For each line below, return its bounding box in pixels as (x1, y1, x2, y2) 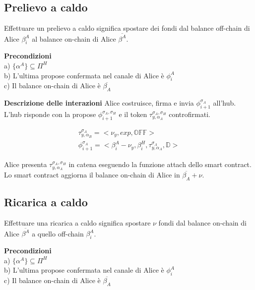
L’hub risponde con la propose (4, 109, 96, 119)
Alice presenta (4, 159, 47, 170)
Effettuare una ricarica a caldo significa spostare (4, 217, 151, 228)
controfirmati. (169, 109, 210, 119)
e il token (119, 109, 147, 119)
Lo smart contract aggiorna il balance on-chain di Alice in (4, 169, 180, 179)
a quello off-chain (32, 228, 84, 238)
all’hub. (213, 98, 236, 108)
